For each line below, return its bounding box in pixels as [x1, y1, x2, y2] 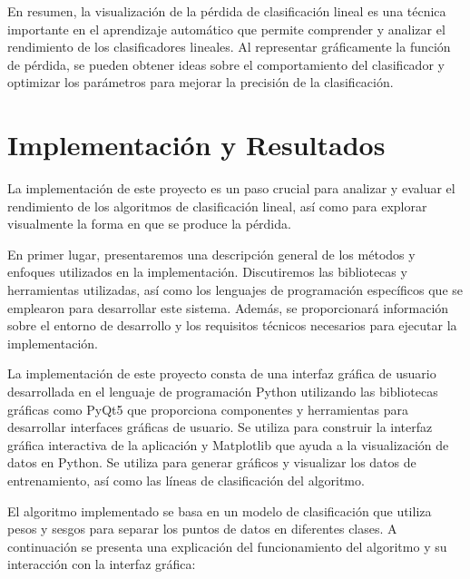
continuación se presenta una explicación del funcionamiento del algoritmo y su [7, 536, 447, 555]
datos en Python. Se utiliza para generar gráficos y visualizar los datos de [7, 453, 416, 472]
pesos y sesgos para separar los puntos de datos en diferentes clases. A [7, 519, 397, 538]
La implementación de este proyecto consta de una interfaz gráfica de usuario [7, 364, 436, 383]
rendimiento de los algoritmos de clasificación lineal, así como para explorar [7, 196, 427, 215]
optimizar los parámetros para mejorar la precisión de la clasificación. [7, 73, 394, 92]
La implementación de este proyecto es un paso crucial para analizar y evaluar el [7, 179, 455, 198]
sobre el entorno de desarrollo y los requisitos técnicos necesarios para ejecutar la [7, 316, 457, 335]
